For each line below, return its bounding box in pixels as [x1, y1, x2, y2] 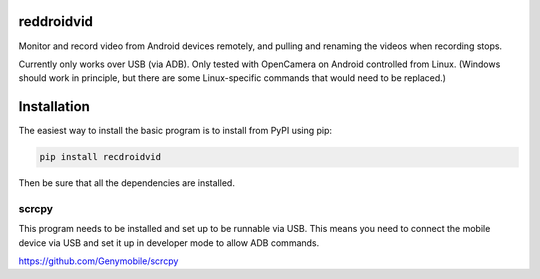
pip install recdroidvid [39, 151, 162, 163]
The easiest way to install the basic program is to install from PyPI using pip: [18, 125, 333, 137]
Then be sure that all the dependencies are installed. [18, 177, 235, 189]
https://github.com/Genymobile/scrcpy [18, 255, 179, 267]
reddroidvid [18, 13, 94, 30]
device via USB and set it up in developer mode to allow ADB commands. [18, 236, 320, 249]
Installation [18, 98, 90, 115]
